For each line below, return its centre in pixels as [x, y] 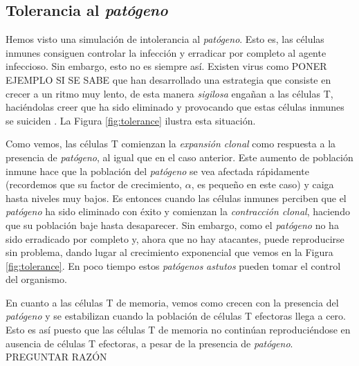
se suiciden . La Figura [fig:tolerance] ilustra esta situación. [131, 120]
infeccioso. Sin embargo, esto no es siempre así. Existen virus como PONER [166, 66]
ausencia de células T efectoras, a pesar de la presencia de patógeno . [149, 343]
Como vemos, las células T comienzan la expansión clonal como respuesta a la [171, 144]
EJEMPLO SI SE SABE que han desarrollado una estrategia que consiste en [168, 79]
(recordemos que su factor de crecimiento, [94, 184]
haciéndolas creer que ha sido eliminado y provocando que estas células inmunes [175, 107]
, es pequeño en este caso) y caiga [263, 184]
